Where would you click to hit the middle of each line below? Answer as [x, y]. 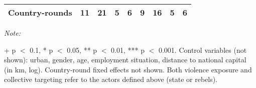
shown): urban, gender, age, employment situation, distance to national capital [125, 60]
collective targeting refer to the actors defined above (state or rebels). [111, 79]
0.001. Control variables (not [203, 50]
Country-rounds [40, 12]
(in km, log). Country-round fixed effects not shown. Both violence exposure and [128, 69]
